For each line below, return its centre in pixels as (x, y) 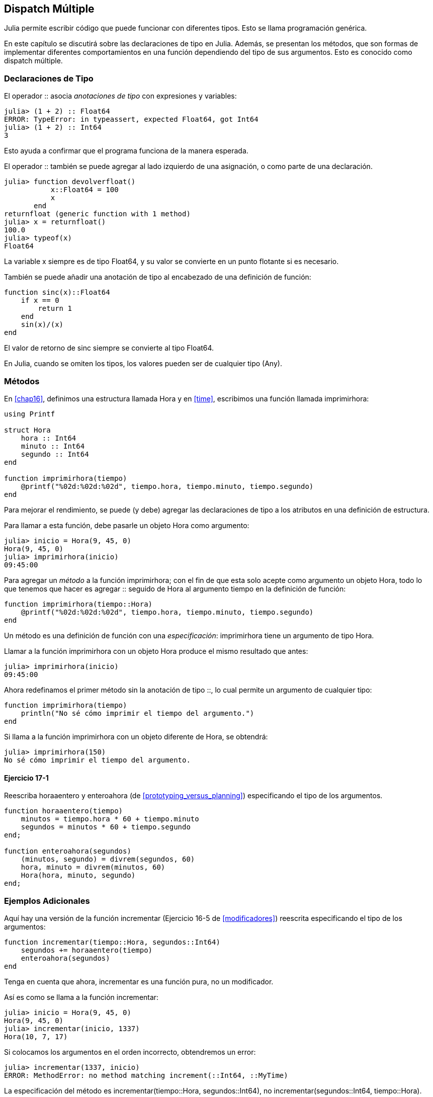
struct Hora (27, 430)
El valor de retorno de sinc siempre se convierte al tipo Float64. (109, 348)
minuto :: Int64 (53, 446)
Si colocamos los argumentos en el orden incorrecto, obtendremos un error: (130, 1052)
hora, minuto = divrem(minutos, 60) (93, 867)
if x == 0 (40, 301)
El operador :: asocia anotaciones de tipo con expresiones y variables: (120, 96)
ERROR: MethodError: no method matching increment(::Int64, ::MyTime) (146, 1075)
